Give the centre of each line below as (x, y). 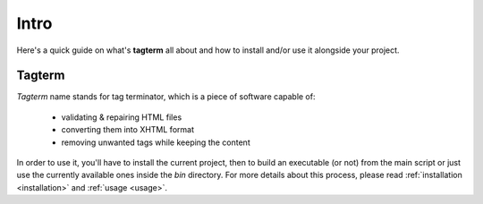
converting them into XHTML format (127, 130)
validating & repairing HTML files (122, 117)
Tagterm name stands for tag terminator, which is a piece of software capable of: (166, 97)
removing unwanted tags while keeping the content (156, 142)
